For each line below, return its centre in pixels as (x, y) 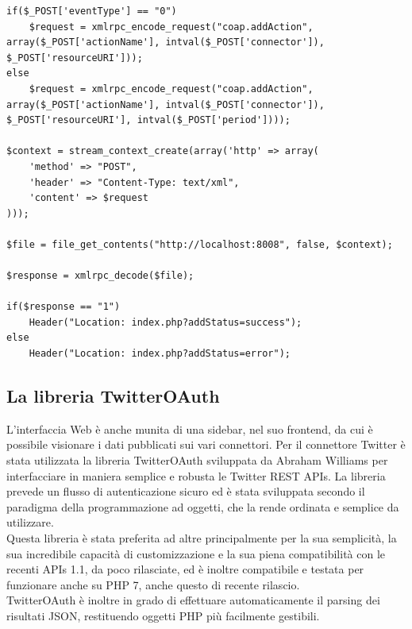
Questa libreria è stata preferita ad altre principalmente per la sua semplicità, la (202, 538)
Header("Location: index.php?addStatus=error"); (160, 354)
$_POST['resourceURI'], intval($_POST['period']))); (148, 120)
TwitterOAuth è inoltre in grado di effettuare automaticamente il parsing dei (193, 600)
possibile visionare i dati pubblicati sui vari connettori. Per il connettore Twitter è (206, 444)
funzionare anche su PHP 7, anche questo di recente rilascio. (153, 584)
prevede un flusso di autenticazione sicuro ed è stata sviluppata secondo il (186, 491)
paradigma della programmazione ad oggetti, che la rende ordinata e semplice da (203, 506)
